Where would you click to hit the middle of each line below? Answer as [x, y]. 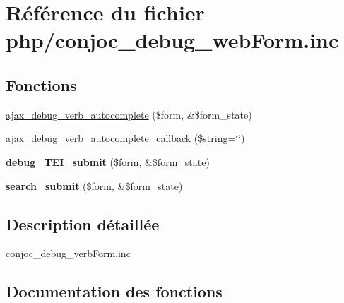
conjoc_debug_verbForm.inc [68, 253]
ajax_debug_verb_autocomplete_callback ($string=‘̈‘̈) [125, 138]
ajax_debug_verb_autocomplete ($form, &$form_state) [129, 114]
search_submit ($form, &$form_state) [94, 185]
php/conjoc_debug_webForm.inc [172, 40]
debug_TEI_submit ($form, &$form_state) [108, 161]
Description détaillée [83, 224]
